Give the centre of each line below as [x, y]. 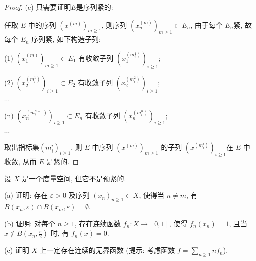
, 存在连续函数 [98, 223]
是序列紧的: [94, 7]
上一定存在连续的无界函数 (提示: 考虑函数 [107, 250]
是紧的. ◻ [62, 162]
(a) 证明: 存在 [26, 195]
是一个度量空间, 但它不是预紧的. [74, 178]
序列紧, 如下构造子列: [66, 39]
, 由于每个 [207, 25]
